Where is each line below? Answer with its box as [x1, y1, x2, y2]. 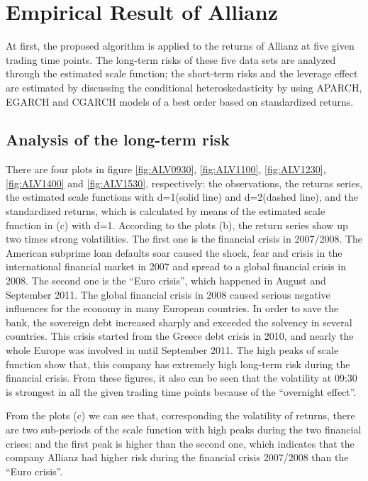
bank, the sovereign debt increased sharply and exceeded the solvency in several [6, 314, 352, 329]
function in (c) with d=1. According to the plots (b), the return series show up [6, 217, 348, 232]
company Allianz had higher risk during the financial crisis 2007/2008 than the [6, 450, 349, 465]
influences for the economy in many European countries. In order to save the [6, 301, 339, 316]
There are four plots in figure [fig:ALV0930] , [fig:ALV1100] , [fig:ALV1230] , [6, 162, 326, 177]
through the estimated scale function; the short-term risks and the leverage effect [6, 66, 358, 81]
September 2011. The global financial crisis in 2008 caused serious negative [6, 287, 330, 302]
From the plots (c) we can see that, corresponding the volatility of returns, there [6, 408, 355, 423]
